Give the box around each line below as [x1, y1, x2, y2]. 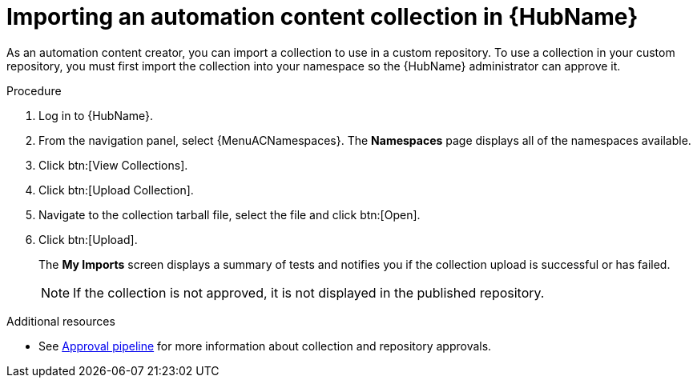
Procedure [6, 83, 62, 98]
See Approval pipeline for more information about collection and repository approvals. [38, 338, 492, 353]
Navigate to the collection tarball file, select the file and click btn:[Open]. [38, 207, 421, 222]
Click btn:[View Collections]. [38, 158, 188, 172]
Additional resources [6, 314, 115, 328]
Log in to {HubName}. [38, 108, 154, 122]
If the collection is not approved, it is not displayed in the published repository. [73, 284, 545, 301]
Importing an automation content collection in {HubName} [6, 3, 639, 30]
